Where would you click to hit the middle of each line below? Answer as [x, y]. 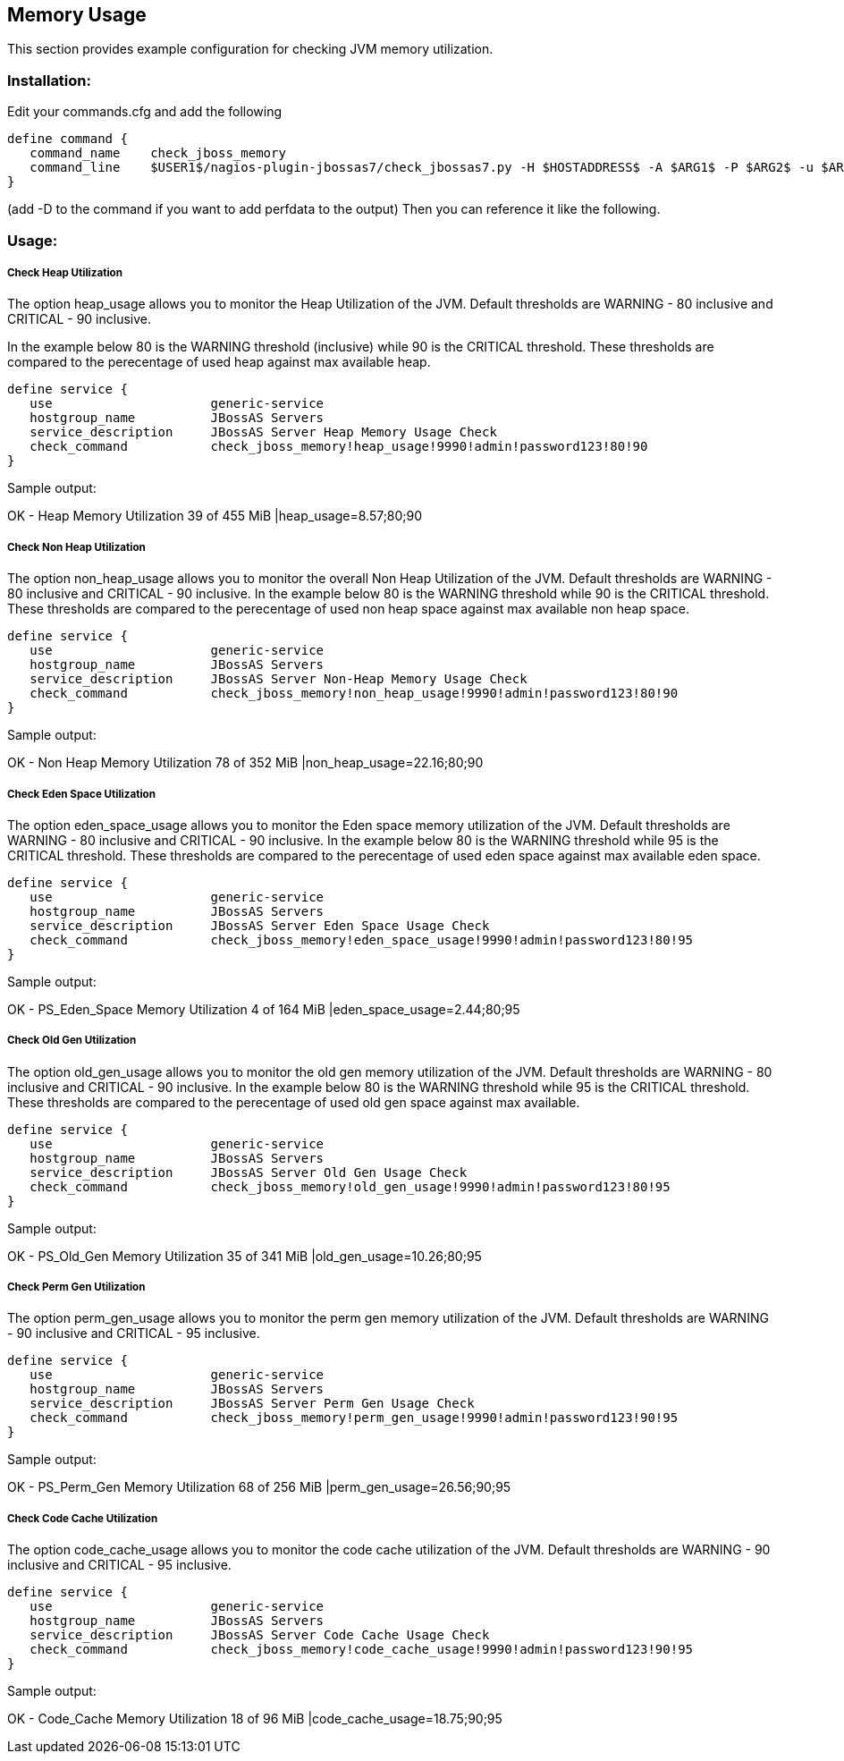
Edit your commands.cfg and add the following [145, 112]
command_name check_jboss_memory [158, 153]
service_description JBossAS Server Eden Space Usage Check [260, 925]
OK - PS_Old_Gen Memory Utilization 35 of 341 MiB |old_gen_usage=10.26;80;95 [245, 1256]
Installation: [49, 80]
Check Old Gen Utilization [72, 1041]
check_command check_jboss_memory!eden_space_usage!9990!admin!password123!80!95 [362, 940]
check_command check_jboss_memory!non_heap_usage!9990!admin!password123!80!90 [354, 694]
